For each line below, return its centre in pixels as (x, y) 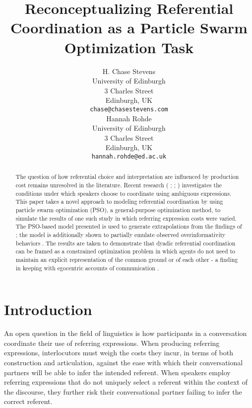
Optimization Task (129, 47)
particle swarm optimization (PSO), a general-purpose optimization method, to (118, 209)
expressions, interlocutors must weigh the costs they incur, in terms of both (119, 353)
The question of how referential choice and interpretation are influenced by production (127, 177)
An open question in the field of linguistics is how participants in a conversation (126, 333)
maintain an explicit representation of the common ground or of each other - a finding (127, 259)
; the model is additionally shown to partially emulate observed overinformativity (121, 234)
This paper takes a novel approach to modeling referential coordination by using (119, 202)
